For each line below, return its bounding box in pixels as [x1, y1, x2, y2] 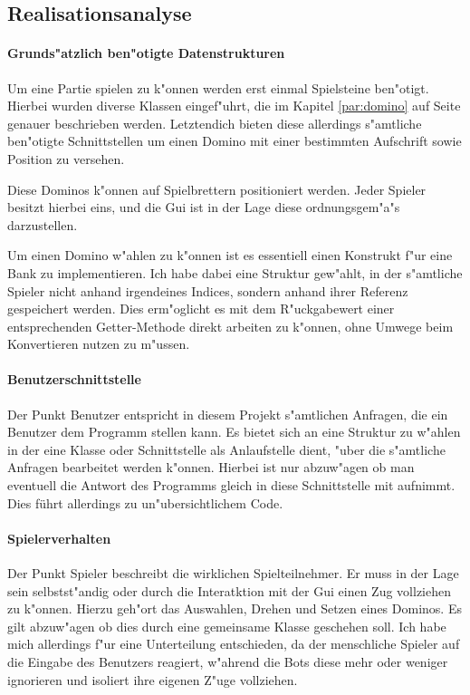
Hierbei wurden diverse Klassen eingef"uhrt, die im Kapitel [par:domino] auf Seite [7, 96, 461, 115]
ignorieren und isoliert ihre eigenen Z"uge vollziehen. [7, 670, 298, 689]
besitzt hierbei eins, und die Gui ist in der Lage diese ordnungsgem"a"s [7, 198, 400, 217]
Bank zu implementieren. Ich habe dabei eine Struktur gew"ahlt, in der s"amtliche [7, 263, 463, 282]
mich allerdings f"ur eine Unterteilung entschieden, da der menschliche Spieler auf [7, 634, 460, 653]
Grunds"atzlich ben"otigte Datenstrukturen [7, 43, 285, 63]
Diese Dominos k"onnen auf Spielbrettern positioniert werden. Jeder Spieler [7, 179, 427, 198]
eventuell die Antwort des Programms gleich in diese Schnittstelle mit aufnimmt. [7, 476, 456, 495]
